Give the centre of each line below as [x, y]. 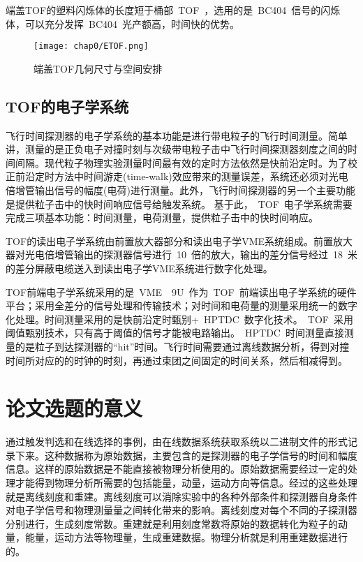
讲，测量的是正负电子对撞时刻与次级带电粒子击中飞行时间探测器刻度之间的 [177, 149]
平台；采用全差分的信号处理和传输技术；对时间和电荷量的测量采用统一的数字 [181, 305]
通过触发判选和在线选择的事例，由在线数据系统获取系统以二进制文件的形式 [177, 442]
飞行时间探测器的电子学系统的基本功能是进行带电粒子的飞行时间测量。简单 [177, 135]
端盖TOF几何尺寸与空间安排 [98, 68]
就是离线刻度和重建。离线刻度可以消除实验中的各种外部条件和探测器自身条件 [181, 496]
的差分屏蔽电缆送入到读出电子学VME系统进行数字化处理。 [139, 268]
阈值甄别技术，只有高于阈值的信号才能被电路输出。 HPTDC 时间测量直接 [175, 333]
